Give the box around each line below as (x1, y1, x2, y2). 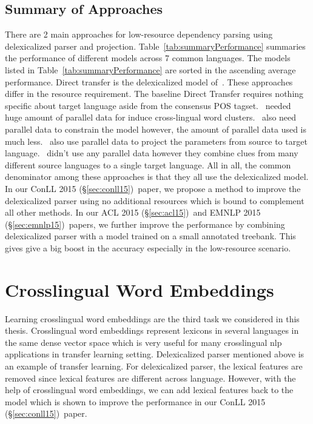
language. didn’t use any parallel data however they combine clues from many (5, 147, 298, 159)
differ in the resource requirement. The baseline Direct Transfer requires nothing (5, 87, 304, 100)
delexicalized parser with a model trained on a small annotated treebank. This (5, 230, 296, 242)
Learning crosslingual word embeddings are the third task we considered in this (5, 312, 300, 325)
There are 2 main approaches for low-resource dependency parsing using (5, 28, 273, 41)
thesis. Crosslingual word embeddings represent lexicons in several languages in (5, 324, 299, 337)
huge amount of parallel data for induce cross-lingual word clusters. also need (5, 111, 297, 124)
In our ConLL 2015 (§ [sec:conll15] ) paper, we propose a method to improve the (5, 182, 301, 194)
